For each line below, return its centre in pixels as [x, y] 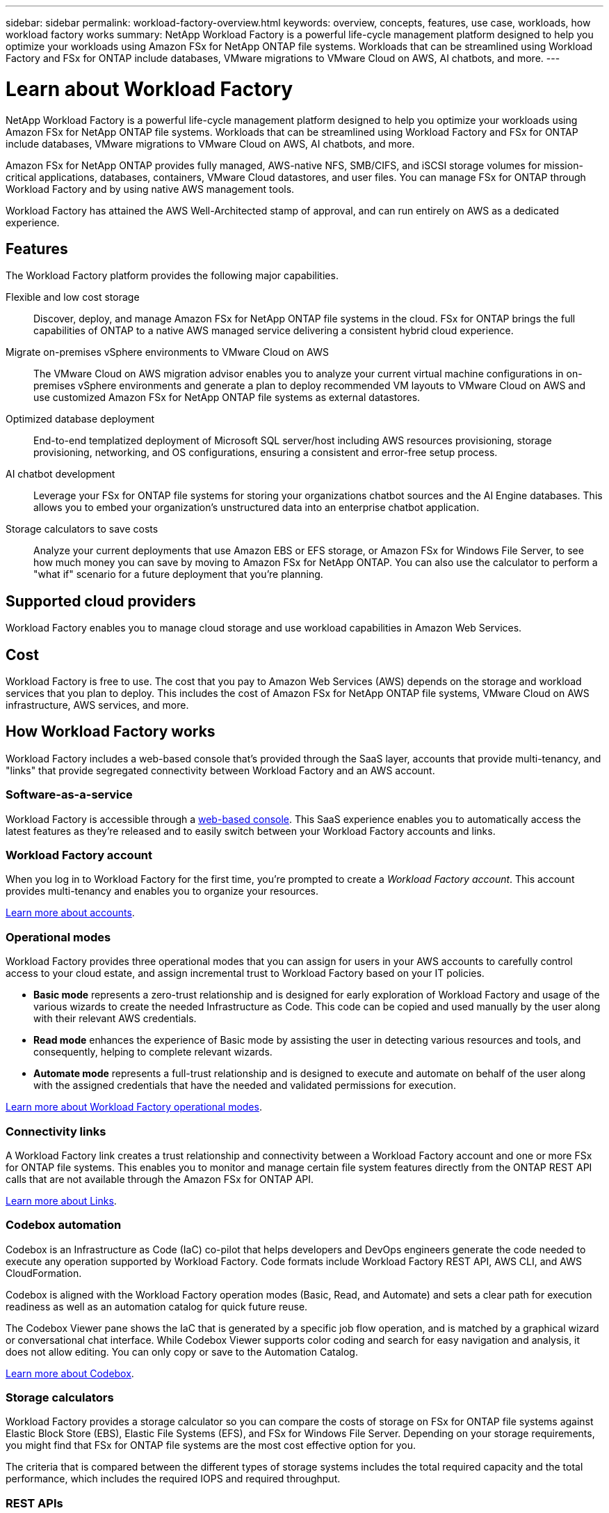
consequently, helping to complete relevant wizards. [153, 1052]
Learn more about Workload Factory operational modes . [134, 1107]
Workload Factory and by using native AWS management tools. [150, 189]
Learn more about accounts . [70, 913]
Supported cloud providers [101, 601]
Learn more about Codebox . [70, 1373]
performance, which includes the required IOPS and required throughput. [173, 1479]
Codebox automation [64, 1225]
